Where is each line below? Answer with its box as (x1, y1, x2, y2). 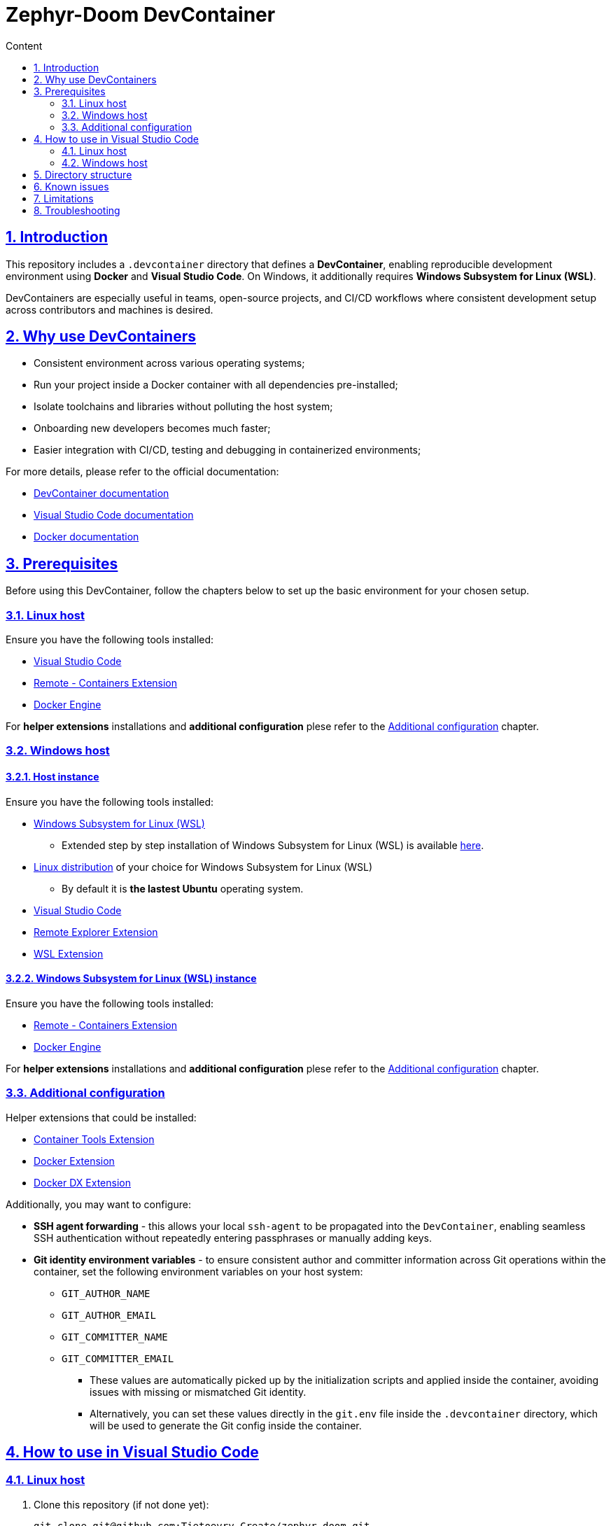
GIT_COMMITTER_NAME (62, 1331, 168, 1343)
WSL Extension (34, 947, 104, 960)
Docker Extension (34, 1154, 115, 1167)
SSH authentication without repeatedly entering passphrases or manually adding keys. (34, 1231, 432, 1244)
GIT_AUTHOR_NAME (62, 1287, 150, 1299)
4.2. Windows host (62, 156, 148, 169)
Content (6, 39, 43, 52)
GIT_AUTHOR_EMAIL (62, 1309, 156, 1321)
